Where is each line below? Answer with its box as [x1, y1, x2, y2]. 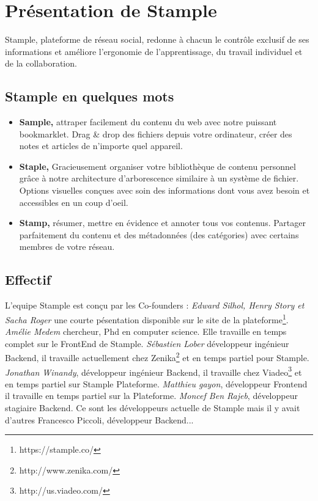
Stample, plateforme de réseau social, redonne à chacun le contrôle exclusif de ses [5, 33, 309, 46]
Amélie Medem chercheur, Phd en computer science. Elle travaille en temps [5, 325, 287, 338]
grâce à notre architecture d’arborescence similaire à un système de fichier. [19, 172, 299, 185]
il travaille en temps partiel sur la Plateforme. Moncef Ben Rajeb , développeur [5, 389, 298, 402]
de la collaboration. [5, 57, 77, 70]
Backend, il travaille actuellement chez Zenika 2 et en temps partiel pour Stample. [5, 349, 309, 364]
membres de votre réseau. [19, 240, 115, 253]
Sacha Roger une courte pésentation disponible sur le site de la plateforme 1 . [5, 311, 289, 326]
